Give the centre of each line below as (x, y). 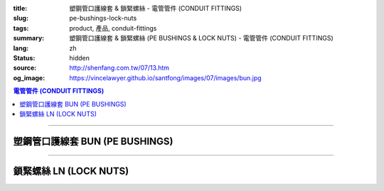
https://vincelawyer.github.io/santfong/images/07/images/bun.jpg (166, 77)
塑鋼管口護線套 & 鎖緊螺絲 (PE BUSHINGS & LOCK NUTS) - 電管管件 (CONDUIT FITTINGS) (201, 38)
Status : (24, 58)
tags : (21, 28)
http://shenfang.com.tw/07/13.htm (119, 68)
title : (20, 8)
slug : (21, 18)
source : (25, 68)
